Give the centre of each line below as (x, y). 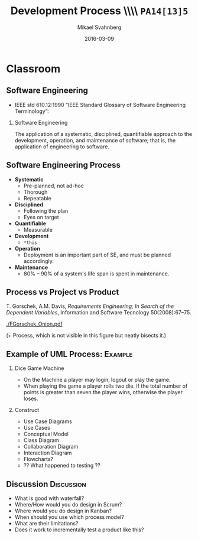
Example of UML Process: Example (69, 354)
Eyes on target (41, 217)
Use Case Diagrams (48, 421)
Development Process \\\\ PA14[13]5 (99, 11)
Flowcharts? (38, 459)
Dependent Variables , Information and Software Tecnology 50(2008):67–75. (99, 313)
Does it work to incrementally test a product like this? (79, 530)
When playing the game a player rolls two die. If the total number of (106, 386)
